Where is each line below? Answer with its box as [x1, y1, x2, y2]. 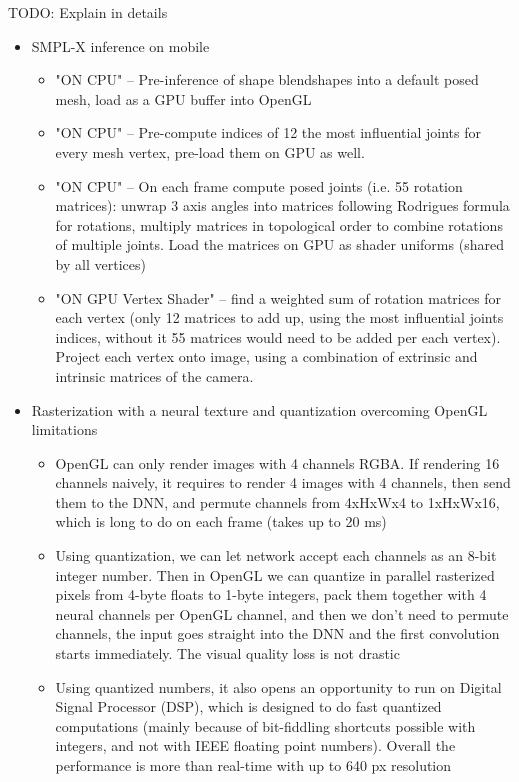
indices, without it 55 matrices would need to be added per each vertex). [55, 326, 501, 347]
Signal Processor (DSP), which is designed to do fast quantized [55, 696, 442, 717]
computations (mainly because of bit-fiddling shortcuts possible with [55, 715, 476, 736]
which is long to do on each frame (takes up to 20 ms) [55, 511, 387, 532]
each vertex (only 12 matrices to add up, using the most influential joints [55, 307, 504, 328]
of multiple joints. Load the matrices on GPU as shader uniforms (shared [55, 234, 504, 255]
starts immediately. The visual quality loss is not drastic [55, 643, 400, 664]
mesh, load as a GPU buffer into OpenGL [55, 88, 312, 109]
